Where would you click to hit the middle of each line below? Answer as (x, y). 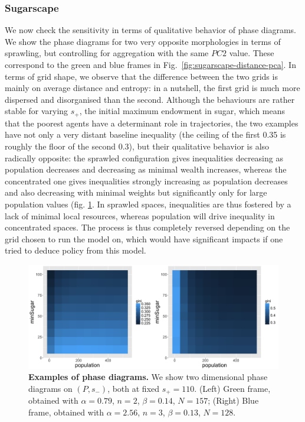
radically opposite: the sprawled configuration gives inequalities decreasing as (144, 158)
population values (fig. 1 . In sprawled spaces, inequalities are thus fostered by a (148, 204)
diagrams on (50, 388)
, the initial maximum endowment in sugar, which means (182, 111)
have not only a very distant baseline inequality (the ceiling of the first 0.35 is (145, 134)
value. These (252, 53)
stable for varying (37, 111)
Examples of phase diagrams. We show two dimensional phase (148, 377)
